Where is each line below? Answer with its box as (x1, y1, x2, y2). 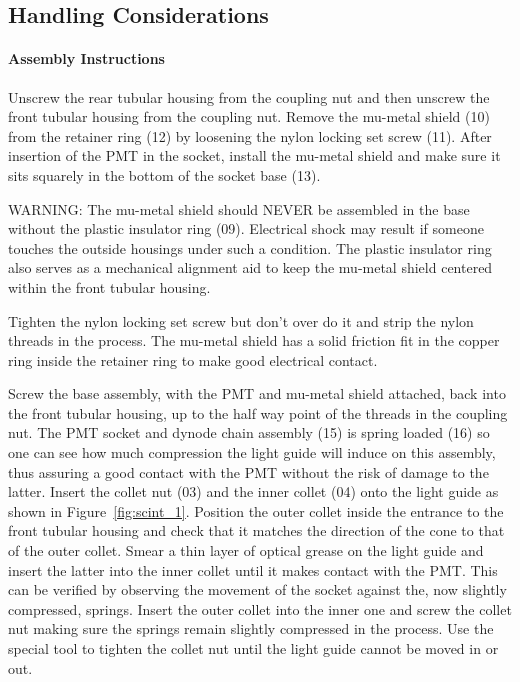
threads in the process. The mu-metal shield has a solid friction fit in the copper (8, 330, 500, 351)
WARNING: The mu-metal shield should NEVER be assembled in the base (8, 198, 470, 219)
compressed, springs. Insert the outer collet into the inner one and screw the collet (8, 598, 512, 619)
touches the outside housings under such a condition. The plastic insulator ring (8, 237, 492, 258)
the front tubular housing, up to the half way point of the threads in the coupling (8, 402, 508, 423)
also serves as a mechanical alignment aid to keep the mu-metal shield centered (8, 257, 493, 278)
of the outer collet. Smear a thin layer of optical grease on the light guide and (8, 540, 484, 561)
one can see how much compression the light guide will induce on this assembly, (8, 442, 496, 463)
